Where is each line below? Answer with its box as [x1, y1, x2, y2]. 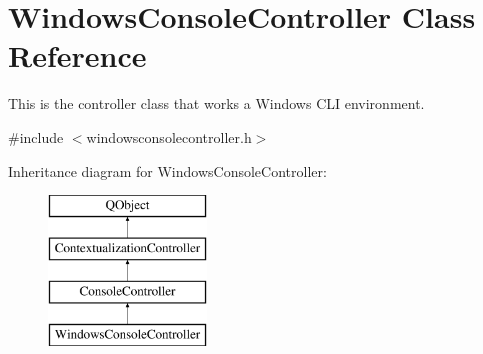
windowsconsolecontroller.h [86, 126, 252, 147]
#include [8, 126, 64, 147]
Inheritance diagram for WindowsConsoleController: [8, 160, 327, 181]
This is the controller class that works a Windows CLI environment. [8, 93, 425, 114]
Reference [8, 35, 147, 76]
